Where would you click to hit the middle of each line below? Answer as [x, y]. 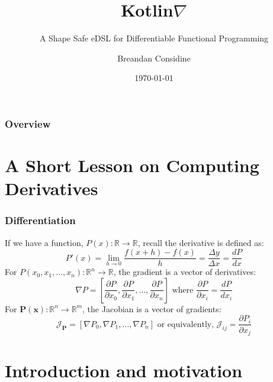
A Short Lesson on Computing [132, 165]
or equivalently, [186, 324]
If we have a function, [44, 242]
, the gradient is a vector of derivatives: [184, 272]
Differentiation [40, 220]
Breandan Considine [154, 58]
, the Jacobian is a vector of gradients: [152, 308]
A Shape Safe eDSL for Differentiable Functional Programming [154, 38]
